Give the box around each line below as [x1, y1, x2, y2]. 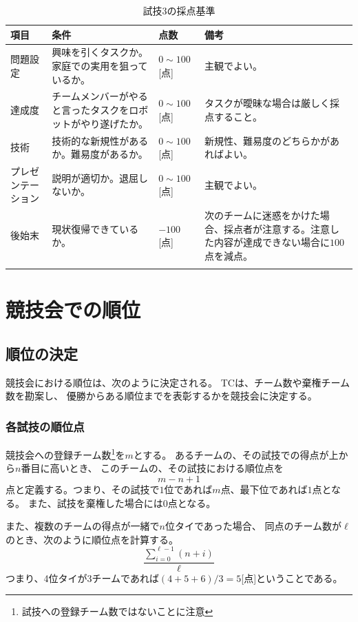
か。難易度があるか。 [52, 147, 148, 161]
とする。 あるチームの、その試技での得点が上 [133, 447, 339, 462]
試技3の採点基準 [143, 3, 215, 17]
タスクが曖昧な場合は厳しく [204, 96, 330, 110]
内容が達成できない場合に [214, 235, 330, 249]
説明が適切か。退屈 [52, 170, 139, 185]
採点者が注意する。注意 [224, 221, 330, 236]
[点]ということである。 [241, 570, 343, 585]
